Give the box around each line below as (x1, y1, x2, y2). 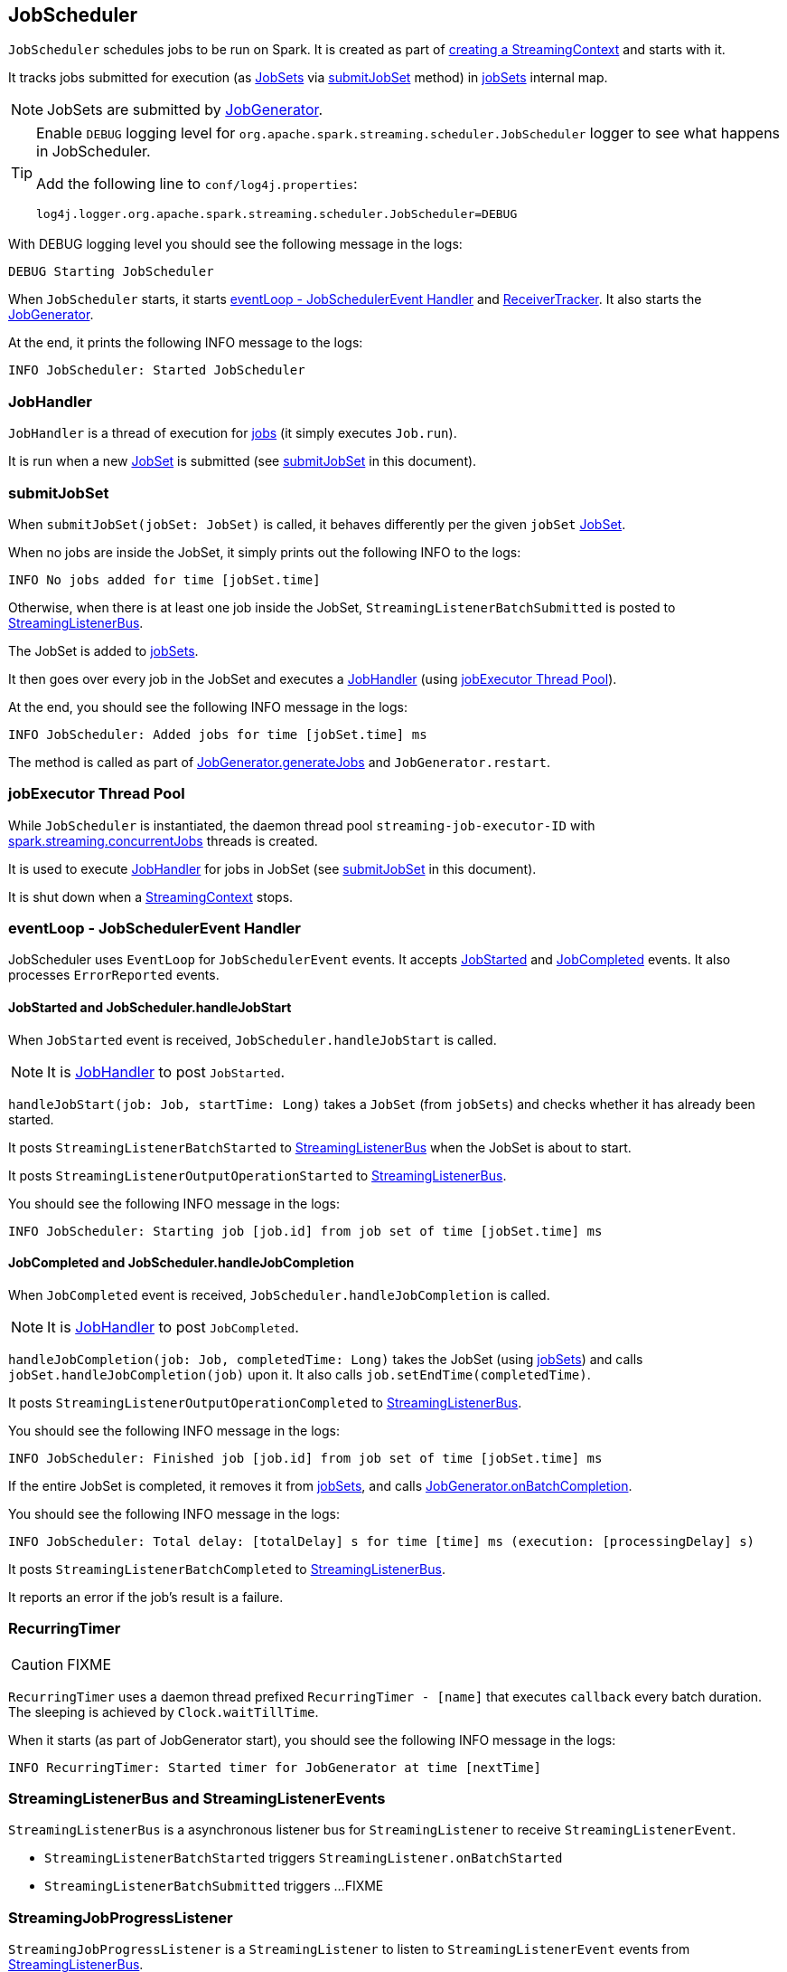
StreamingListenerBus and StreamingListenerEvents (8, 1788, 386, 1807)
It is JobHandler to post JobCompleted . (47, 1317, 299, 1336)
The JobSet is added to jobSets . (8, 642, 199, 659)
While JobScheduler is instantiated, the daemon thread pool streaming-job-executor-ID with (8, 817, 595, 833)
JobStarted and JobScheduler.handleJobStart (8, 1000, 292, 1016)
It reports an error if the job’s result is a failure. (8, 1588, 284, 1605)
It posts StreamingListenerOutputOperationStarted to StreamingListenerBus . (8, 1167, 507, 1183)
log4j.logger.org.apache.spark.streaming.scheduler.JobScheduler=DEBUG (36, 207, 518, 222)
